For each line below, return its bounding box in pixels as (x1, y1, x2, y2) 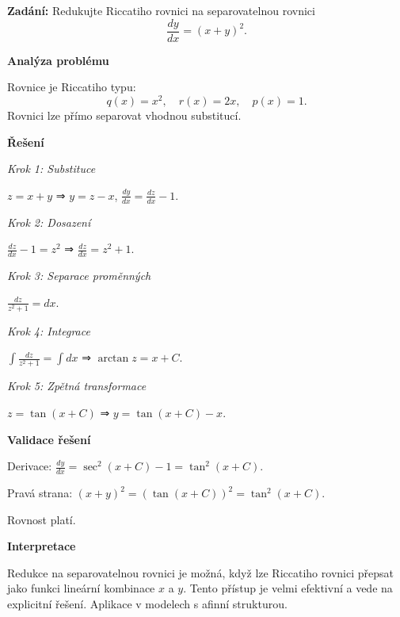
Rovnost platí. (7, 511, 76, 527)
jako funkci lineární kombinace (7, 580, 155, 596)
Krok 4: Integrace (7, 322, 90, 339)
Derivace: (7, 458, 52, 474)
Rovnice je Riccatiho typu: (7, 79, 136, 95)
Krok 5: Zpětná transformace (7, 377, 147, 394)
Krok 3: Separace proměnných (7, 266, 151, 283)
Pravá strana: (7, 485, 73, 501)
